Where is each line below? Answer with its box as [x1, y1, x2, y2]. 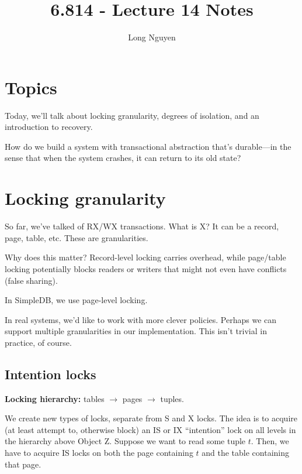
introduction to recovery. [5, 121, 93, 133]
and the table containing [202, 446, 290, 459]
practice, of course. [5, 336, 72, 348]
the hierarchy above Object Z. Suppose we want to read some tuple [5, 435, 246, 447]
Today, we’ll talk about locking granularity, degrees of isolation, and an [5, 109, 259, 121]
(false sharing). [5, 274, 58, 286]
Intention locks [5, 365, 96, 383]
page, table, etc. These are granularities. [5, 231, 148, 243]
